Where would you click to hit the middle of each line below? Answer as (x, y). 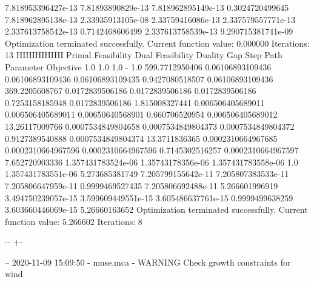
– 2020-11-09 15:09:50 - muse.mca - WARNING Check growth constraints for (148, 262)
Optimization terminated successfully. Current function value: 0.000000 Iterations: (157, 43)
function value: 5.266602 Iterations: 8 (74, 221)
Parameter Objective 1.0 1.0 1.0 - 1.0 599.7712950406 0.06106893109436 (138, 66)
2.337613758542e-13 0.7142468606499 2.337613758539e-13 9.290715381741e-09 (149, 31)
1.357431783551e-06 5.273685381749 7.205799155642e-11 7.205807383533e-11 (147, 174)
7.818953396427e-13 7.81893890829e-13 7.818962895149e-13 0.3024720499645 (147, 7)
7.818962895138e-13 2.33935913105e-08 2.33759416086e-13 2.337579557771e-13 (150, 19)
